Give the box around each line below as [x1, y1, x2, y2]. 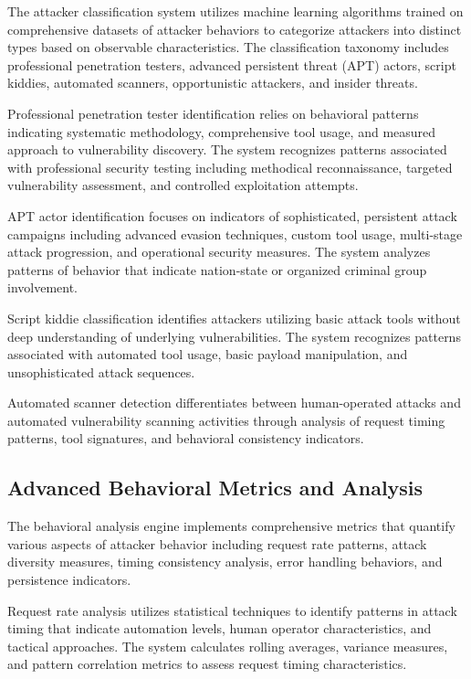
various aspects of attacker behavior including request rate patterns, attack [7, 534, 427, 553]
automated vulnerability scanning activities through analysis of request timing [7, 410, 445, 430]
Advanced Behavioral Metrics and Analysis [7, 473, 424, 502]
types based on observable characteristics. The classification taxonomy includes [7, 37, 449, 57]
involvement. [7, 278, 78, 297]
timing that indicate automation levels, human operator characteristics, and [7, 619, 432, 638]
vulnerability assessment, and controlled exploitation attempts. [7, 175, 359, 195]
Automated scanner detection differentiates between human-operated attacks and [7, 393, 461, 412]
